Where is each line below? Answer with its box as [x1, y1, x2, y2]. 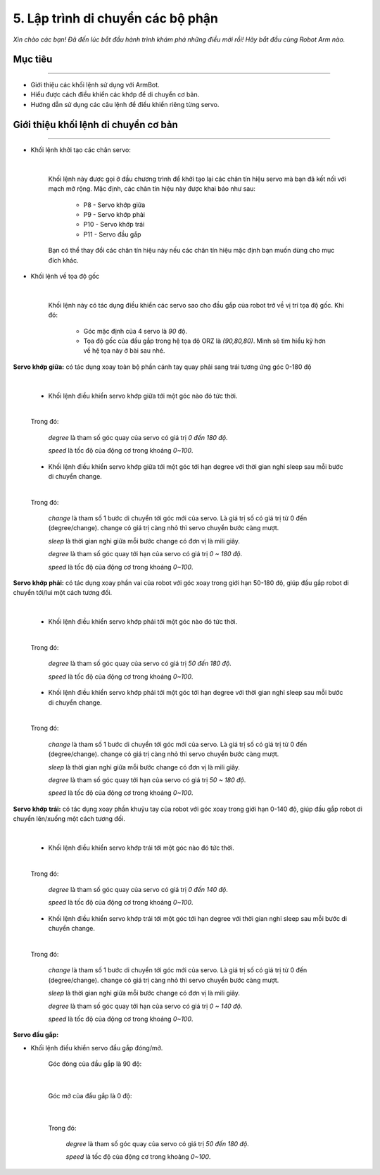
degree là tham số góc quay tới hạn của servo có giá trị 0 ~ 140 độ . [48, 1002, 243, 1010]
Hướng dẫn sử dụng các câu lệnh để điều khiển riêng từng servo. [30, 100, 220, 108]
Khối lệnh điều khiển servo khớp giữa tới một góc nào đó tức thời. [48, 391, 238, 400]
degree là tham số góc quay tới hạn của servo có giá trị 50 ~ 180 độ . [48, 775, 246, 784]
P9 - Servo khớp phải [83, 211, 146, 219]
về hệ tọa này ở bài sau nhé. [83, 346, 165, 355]
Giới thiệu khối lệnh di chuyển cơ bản [13, 118, 179, 130]
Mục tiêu [13, 54, 53, 65]
